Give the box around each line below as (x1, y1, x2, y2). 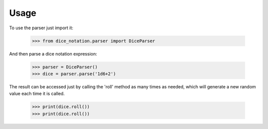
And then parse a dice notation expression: (9, 51, 97, 57)
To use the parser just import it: (9, 25, 73, 31)
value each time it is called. (9, 91, 65, 97)
